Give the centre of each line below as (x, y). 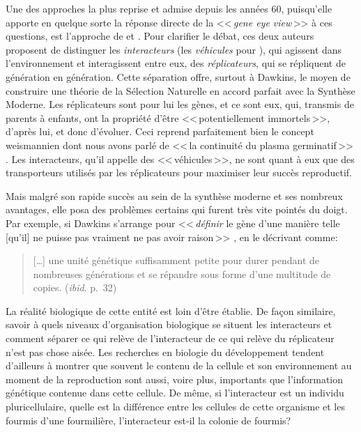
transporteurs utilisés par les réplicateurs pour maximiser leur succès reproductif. (179, 172)
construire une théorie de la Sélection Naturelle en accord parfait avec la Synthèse (180, 90)
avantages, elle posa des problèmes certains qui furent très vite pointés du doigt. (177, 209)
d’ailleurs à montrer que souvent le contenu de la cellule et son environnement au (179, 365)
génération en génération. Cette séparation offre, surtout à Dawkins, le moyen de (178, 76)
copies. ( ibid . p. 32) (75, 287)
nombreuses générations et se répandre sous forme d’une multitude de (182, 273)
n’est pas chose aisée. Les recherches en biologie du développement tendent (165, 352)
